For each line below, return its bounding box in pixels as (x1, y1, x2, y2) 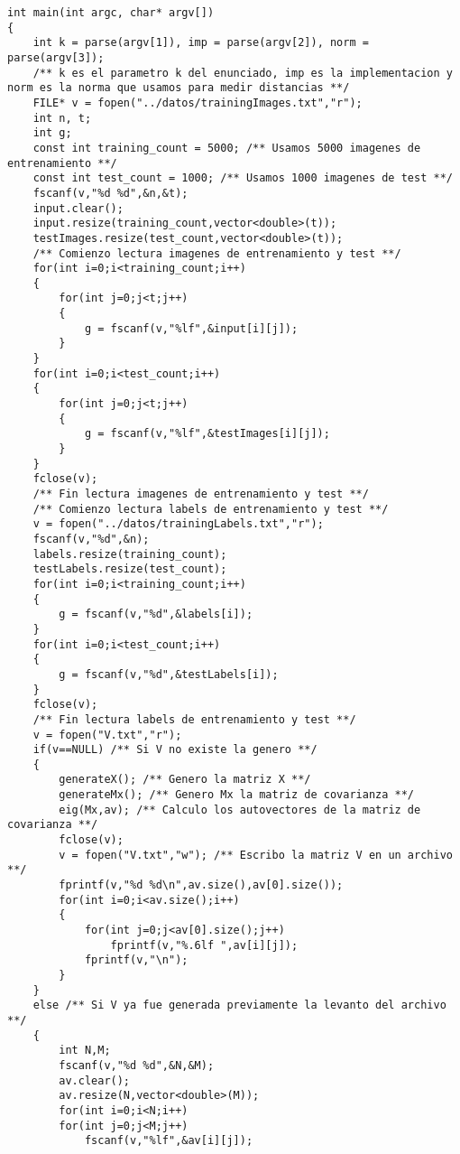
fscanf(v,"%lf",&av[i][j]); (84, 1134, 253, 1148)
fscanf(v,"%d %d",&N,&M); (59, 1058, 215, 1072)
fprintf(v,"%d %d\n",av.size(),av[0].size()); (59, 879, 344, 892)
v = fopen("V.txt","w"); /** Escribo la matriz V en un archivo (59, 848, 453, 861)
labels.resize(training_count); (32, 547, 227, 561)
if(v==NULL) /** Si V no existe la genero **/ (32, 743, 317, 757)
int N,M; (59, 1044, 111, 1057)
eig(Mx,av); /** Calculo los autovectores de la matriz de (59, 803, 421, 816)
